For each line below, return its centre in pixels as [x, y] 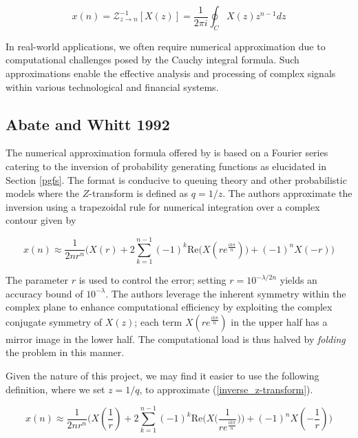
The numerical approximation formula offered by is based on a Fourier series [167, 153]
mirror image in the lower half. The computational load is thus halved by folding [176, 338]
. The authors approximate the [287, 193]
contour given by [41, 220]
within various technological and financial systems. [112, 86]
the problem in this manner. [65, 352]
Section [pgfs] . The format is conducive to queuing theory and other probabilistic [176, 179]
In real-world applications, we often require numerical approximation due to [166, 46]
